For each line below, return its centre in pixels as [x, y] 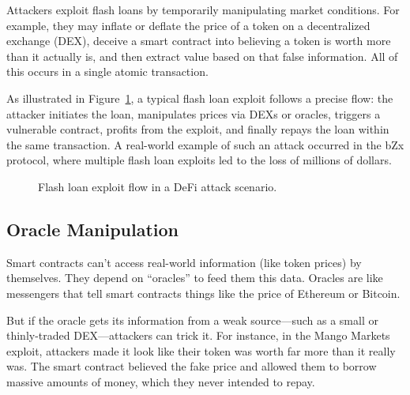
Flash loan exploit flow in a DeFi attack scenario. [158, 186]
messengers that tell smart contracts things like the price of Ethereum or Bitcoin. [203, 293]
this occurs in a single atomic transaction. [107, 71]
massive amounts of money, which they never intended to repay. [161, 381]
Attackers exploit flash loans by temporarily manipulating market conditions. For [203, 9]
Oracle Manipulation [93, 229]
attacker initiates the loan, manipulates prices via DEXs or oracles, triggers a [194, 113]
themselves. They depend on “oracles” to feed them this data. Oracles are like [195, 278]
